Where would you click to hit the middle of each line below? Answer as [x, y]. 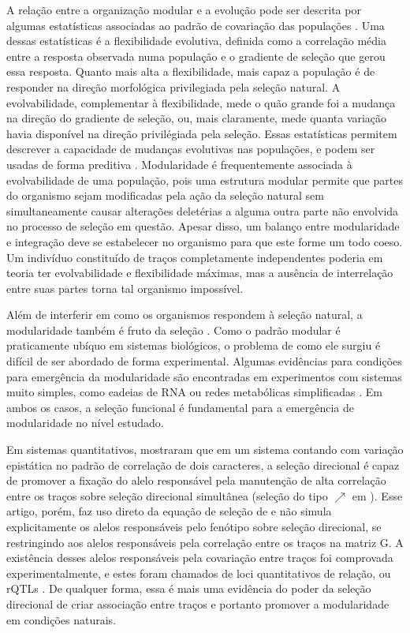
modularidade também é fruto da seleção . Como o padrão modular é [173, 330]
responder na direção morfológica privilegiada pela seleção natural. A [173, 86]
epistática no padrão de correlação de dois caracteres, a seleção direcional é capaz [203, 464]
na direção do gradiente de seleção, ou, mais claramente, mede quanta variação [197, 118]
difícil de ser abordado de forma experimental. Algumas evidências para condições [204, 361]
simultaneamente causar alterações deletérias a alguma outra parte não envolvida [203, 210]
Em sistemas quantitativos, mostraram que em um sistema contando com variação [205, 449]
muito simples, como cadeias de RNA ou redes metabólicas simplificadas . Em [194, 392]
